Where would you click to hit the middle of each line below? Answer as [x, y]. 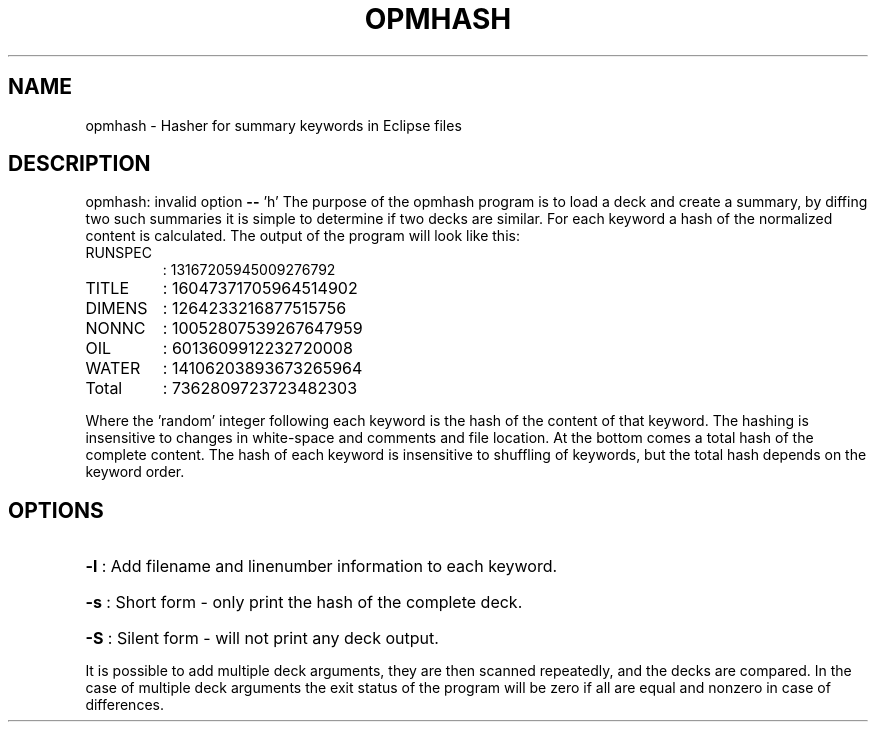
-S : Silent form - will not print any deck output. [262, 638]
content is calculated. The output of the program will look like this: [302, 236]
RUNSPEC [118, 253]
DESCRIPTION [79, 164]
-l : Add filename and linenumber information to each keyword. [321, 566]
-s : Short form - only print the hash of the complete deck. [304, 602]
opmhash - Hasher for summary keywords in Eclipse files [273, 125]
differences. [124, 705]
